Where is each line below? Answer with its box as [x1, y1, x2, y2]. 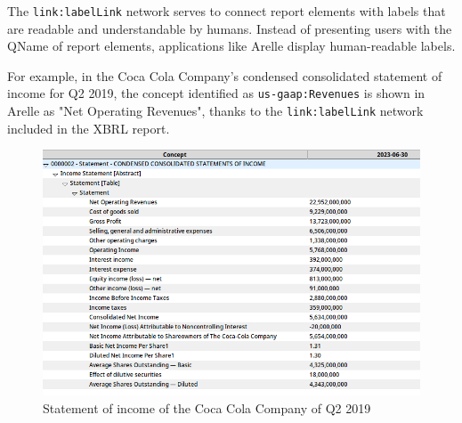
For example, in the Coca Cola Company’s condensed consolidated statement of [7, 66, 442, 85]
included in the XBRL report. [7, 118, 170, 137]
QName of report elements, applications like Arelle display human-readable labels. [7, 37, 456, 55]
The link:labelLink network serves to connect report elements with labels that [7, 2, 446, 20]
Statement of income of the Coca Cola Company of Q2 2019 [43, 398, 371, 417]
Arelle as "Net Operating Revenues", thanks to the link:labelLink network [7, 102, 424, 120]
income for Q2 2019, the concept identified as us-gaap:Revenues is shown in [7, 84, 426, 102]
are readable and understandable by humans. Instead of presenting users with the [7, 19, 452, 37]
